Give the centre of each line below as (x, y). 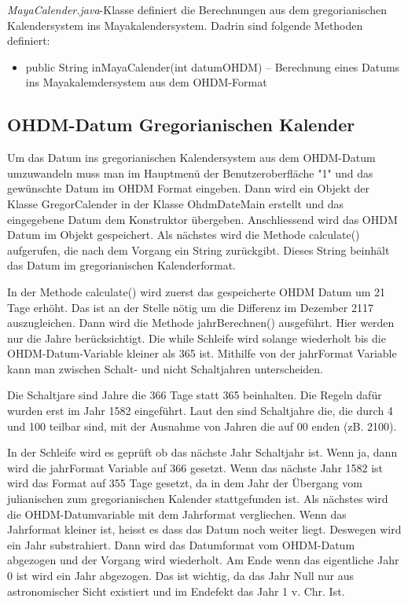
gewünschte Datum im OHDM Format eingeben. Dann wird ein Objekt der (189, 188)
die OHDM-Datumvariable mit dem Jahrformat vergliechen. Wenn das (177, 514)
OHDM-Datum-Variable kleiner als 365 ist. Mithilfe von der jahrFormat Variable (202, 353)
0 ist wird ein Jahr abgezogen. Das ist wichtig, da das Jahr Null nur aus (180, 576)
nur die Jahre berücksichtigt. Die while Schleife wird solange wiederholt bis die (197, 338)
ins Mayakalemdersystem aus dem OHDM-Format (146, 82)
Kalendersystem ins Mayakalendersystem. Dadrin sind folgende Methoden (185, 25)
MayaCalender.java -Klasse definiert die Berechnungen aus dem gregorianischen (197, 9)
